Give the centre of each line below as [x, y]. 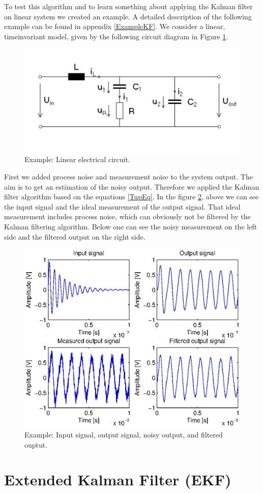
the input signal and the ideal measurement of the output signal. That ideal [122, 206]
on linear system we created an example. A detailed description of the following [128, 16]
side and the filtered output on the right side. [75, 236]
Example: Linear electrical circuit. [77, 159]
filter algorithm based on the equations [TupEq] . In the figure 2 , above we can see [131, 197]
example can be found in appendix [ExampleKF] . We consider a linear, [115, 26]
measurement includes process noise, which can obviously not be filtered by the [127, 216]
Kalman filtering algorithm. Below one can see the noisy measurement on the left [131, 227]
